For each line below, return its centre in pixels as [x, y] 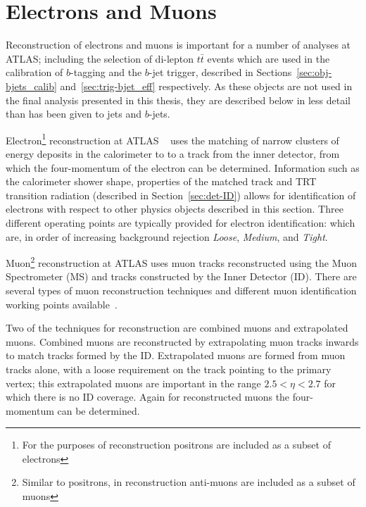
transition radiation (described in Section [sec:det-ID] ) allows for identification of [181, 195]
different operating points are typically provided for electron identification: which [181, 222]
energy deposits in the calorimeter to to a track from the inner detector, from [173, 153]
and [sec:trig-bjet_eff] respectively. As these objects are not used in [206, 86]
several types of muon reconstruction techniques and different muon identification [181, 290]
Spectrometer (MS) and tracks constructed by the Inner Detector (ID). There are [181, 276]
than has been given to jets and [74, 114]
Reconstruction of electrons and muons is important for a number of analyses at [178, 45]
